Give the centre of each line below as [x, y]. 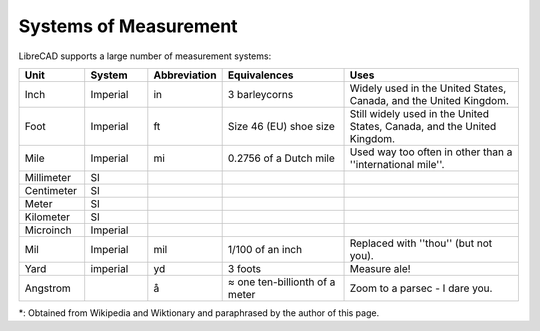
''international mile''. [397, 164]
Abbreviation [185, 75]
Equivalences [260, 75]
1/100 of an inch [265, 249]
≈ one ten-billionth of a [281, 282]
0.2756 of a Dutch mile [281, 158]
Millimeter [48, 177]
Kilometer [47, 217]
